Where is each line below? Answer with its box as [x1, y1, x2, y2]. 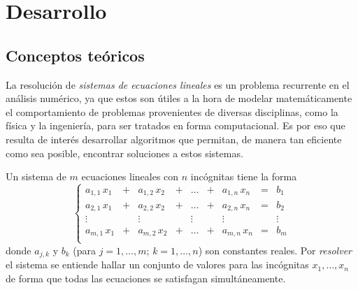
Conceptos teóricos [6, 44, 145, 66]
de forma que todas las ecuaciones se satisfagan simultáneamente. [6, 270, 286, 285]
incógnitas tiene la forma [190, 169, 297, 184]
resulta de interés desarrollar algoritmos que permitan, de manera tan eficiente [6, 131, 342, 146]
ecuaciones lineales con [81, 169, 179, 184]
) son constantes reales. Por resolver [198, 242, 352, 257]
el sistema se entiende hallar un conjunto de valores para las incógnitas [6, 257, 309, 272]
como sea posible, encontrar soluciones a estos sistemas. [6, 145, 243, 160]
